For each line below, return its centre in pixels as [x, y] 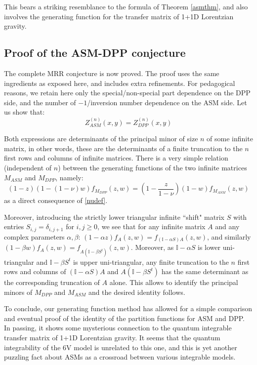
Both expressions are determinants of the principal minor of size [101, 139]
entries [14, 226]
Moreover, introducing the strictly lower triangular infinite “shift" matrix [114, 217]
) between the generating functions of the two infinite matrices [152, 167]
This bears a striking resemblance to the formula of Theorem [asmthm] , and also [126, 6]
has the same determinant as [205, 271]
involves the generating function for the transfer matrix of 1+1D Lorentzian [119, 16]
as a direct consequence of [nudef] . [56, 200]
